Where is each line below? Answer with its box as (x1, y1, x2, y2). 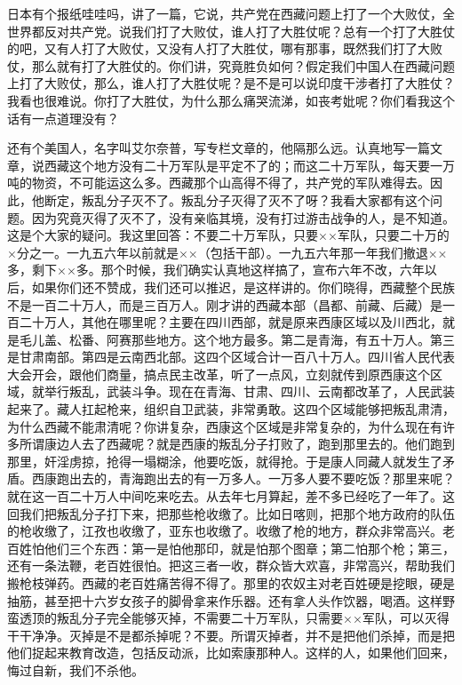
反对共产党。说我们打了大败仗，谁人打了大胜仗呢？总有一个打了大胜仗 (44, 21, 455, 40)
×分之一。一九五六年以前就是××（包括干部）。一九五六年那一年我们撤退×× (7, 243, 448, 261)
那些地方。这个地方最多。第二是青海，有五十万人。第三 (131, 330, 455, 348)
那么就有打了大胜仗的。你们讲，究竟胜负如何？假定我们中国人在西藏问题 (31, 56, 455, 75)
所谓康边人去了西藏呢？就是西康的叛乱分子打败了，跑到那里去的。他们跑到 (19, 434, 455, 453)
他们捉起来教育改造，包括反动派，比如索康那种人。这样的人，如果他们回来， (7, 643, 455, 662)
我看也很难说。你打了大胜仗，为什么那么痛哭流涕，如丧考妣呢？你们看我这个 (7, 91, 455, 109)
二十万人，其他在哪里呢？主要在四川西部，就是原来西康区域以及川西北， (19, 313, 442, 331)
